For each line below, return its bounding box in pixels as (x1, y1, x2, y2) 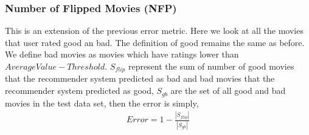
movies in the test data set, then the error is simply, (5, 96, 199, 109)
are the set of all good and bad (170, 84, 286, 97)
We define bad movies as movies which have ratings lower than (5, 48, 239, 61)
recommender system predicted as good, (5, 84, 154, 97)
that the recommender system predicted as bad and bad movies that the (5, 72, 275, 85)
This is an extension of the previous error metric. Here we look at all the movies (5, 24, 304, 37)
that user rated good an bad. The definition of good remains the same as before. (5, 36, 305, 48)
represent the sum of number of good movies (128, 60, 294, 72)
